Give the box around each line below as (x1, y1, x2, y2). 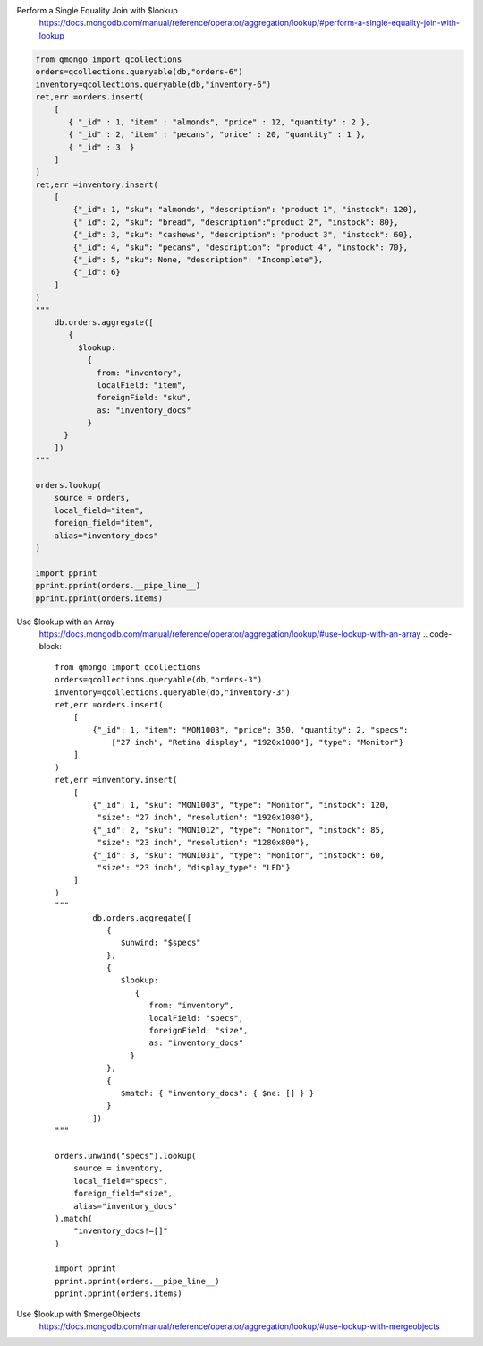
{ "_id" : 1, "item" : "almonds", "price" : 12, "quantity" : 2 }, (68, 116, 371, 127)
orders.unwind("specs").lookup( (55, 1151, 197, 1161)
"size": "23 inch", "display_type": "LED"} (97, 862, 291, 872)
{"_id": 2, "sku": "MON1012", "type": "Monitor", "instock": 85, (92, 825, 386, 835)
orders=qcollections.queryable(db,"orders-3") (55, 674, 263, 685)
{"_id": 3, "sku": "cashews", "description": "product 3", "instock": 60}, (72, 229, 413, 240)
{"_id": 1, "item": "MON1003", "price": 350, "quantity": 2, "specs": (92, 724, 409, 734)
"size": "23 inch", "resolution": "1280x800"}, (97, 837, 310, 848)
